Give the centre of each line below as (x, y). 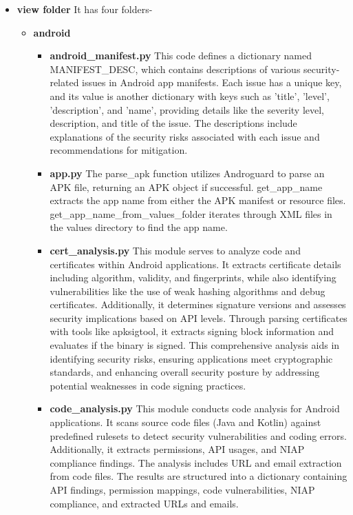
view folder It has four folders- (85, 9)
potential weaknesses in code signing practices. (148, 385)
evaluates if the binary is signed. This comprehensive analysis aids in (195, 345)
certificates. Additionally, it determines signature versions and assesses (198, 304)
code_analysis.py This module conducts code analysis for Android (195, 408)
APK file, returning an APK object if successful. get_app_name (186, 186)
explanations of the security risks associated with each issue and (185, 136)
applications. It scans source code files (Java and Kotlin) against (185, 422)
